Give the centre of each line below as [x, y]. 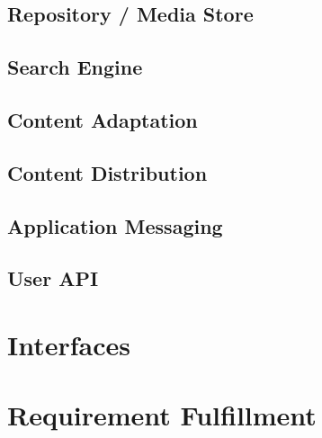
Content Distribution [107, 172]
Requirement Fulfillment [162, 415]
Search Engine [75, 67]
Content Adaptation [103, 119]
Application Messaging [115, 225]
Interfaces [69, 344]
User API [53, 278]
